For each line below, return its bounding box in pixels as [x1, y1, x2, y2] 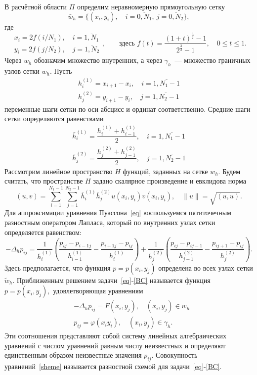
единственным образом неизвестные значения [4, 350, 142, 360]
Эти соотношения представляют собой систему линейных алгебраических [4, 330, 227, 341]
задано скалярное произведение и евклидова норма [93, 176, 246, 186]
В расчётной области [4, 1, 67, 11]
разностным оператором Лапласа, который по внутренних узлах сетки [4, 217, 215, 227]
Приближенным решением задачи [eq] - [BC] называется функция [17, 275, 211, 285]
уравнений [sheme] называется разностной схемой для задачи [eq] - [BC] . [4, 361, 222, 372]
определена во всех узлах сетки [158, 262, 253, 273]
